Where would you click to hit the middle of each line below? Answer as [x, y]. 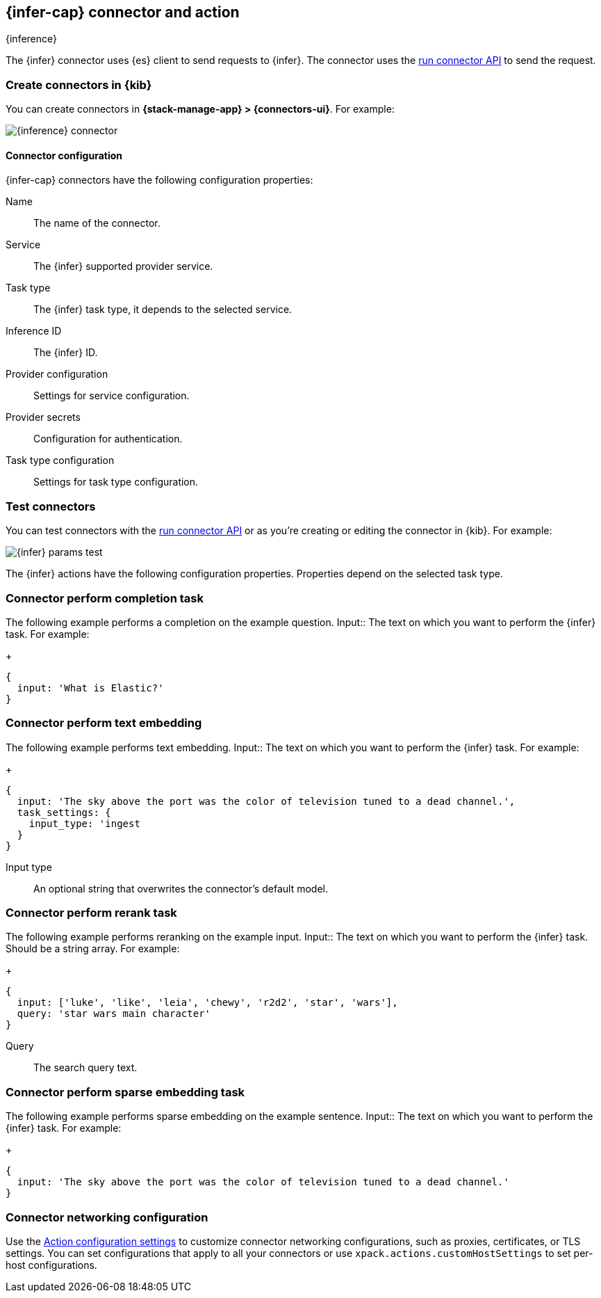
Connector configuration [64, 155]
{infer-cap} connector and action [123, 12]
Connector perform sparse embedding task [125, 1092]
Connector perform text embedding [104, 723]
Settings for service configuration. [112, 396]
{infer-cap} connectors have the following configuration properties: [159, 180]
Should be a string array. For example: [93, 949]
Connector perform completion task [105, 598]
